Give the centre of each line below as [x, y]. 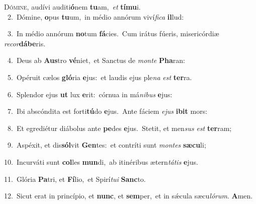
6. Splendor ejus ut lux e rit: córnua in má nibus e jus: [90, 94]
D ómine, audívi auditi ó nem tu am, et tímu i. [72, 7]
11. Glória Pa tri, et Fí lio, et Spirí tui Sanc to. [75, 179]
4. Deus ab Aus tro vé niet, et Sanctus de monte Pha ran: [96, 60]
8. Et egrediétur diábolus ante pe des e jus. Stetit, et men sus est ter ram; [119, 128]
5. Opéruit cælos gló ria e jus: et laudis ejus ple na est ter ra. [100, 77]
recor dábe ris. [25, 43]
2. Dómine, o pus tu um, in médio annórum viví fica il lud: [96, 16]
